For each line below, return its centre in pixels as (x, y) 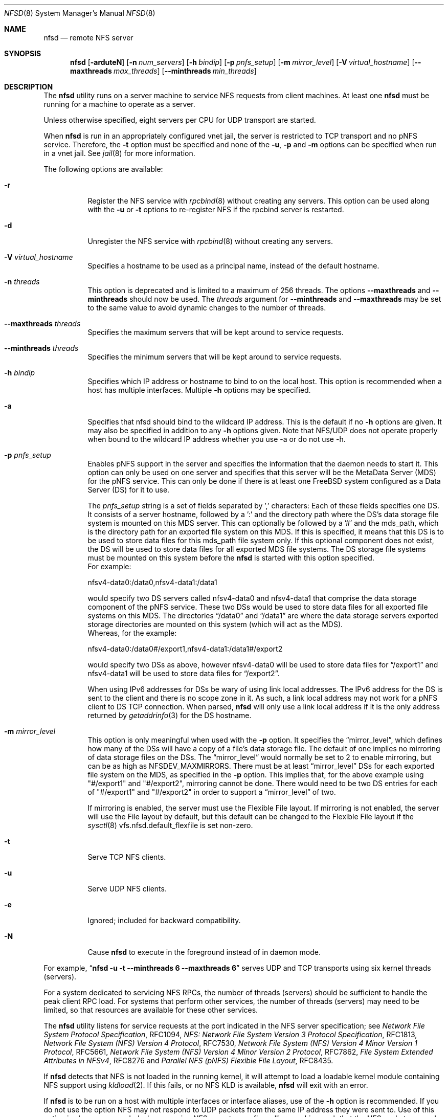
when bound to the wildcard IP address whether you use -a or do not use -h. (217, 439)
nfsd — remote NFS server (88, 38)
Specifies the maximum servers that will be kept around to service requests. (216, 332)
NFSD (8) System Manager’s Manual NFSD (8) (80, 13)
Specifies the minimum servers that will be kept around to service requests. (215, 357)
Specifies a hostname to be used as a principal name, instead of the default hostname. (233, 266)
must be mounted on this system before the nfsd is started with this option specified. (231, 558)
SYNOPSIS (23, 53)
